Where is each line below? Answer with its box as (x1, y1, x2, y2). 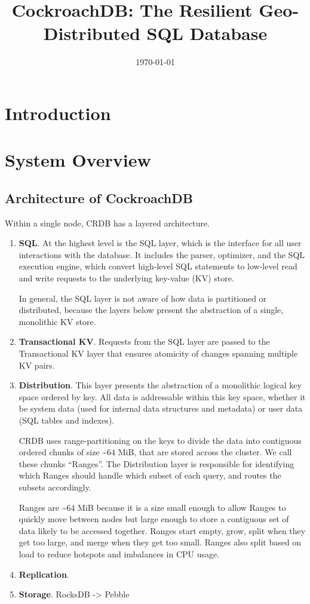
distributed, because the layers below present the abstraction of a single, (19, 303, 284, 316)
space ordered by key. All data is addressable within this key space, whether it (19, 390, 306, 403)
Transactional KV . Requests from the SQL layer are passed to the (19, 335, 270, 348)
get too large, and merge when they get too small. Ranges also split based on (19, 536, 302, 548)
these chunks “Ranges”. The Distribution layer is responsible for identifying (19, 457, 294, 470)
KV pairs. (19, 358, 55, 371)
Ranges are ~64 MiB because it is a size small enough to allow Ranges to (19, 501, 286, 513)
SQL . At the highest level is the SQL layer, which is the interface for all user (19, 237, 302, 249)
